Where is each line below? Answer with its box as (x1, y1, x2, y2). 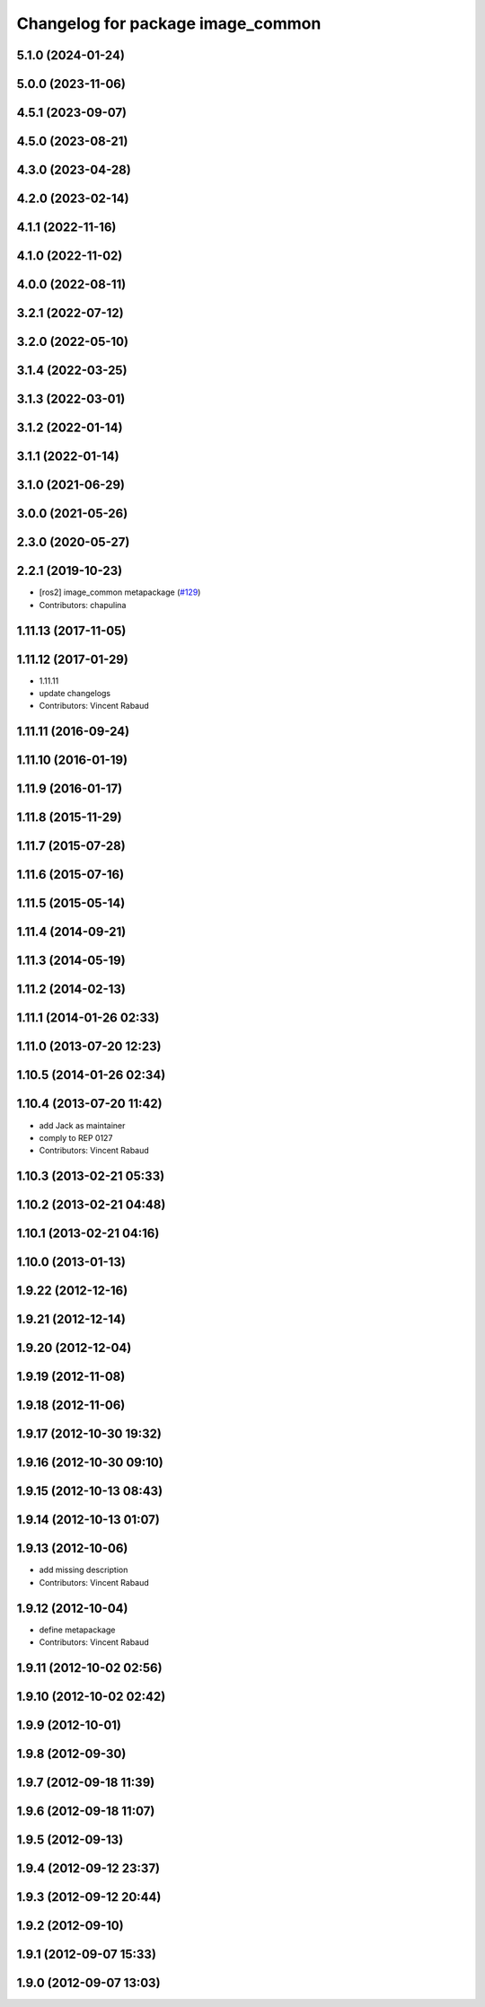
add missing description (39, 1564, 128, 1576)
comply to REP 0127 (39, 1132, 113, 1143)
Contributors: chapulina (39, 599, 127, 610)
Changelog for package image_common (16, 13, 322, 33)
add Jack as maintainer (39, 1119, 126, 1131)
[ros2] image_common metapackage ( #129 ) (39, 587, 201, 597)
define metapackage (39, 1624, 116, 1635)
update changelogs (39, 688, 111, 699)
